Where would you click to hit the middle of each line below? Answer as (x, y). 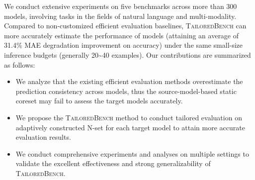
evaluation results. (43, 137)
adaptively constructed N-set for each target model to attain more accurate (130, 127)
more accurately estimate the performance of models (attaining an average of (122, 35)
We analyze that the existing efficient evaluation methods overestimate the (129, 81)
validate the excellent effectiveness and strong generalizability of (113, 163)
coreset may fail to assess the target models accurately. (99, 101)
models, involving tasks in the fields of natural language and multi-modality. (120, 16)
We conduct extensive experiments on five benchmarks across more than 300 (121, 6)
